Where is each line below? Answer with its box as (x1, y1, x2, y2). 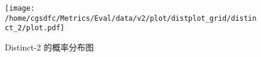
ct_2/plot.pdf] (5, 24, 65, 33)
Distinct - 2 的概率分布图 (5, 40, 94, 53)
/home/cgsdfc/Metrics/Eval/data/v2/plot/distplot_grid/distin (5, 14, 257, 23)
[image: (5, 4, 35, 12)
